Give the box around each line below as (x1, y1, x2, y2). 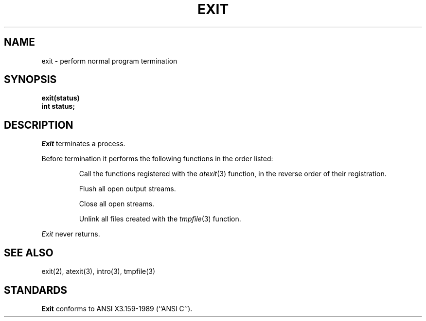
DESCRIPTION (4, 118, 73, 131)
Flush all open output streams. (79, 185, 176, 193)
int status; (41, 102, 75, 111)
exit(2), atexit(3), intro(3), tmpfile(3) (41, 267, 156, 276)
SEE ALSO (4, 246, 53, 259)
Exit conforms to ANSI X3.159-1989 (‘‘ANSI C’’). (41, 304, 193, 313)
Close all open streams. (79, 200, 155, 208)
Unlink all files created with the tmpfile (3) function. (79, 215, 241, 223)
